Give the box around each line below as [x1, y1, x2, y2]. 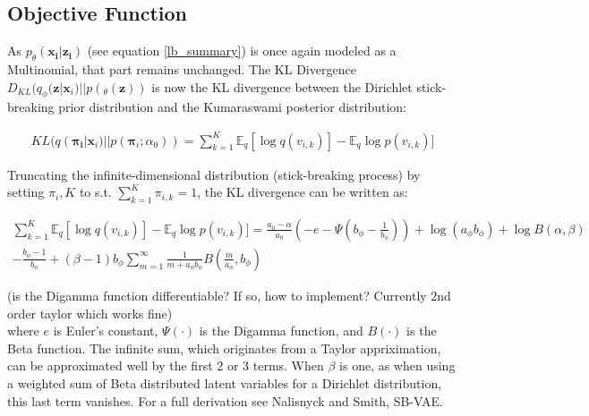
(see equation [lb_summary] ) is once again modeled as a [87, 41, 397, 60]
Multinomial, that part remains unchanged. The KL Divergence [7, 60, 356, 78]
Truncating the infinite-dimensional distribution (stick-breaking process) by [7, 165, 421, 183]
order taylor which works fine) [7, 303, 173, 322]
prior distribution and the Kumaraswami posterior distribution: [58, 98, 406, 116]
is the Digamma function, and [199, 321, 363, 340]
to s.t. [79, 183, 112, 201]
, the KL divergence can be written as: [197, 183, 408, 201]
